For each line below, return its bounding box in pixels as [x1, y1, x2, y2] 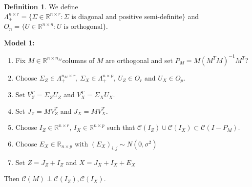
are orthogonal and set [105, 55, 173, 65]
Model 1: [4, 37, 35, 47]
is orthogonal [63, 23, 103, 31]
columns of [62, 55, 95, 65]
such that [107, 122, 135, 132]
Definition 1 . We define [4, 1, 78, 11]
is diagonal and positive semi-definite [71, 13, 182, 21]
